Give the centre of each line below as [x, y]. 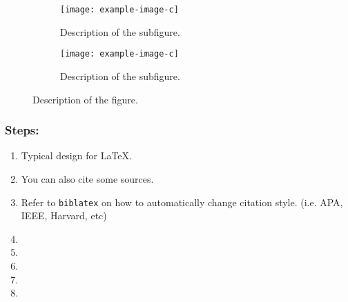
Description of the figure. [85, 99]
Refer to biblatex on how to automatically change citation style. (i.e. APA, [182, 202]
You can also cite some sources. [87, 178]
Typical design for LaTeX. [76, 155]
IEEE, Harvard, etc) [64, 215]
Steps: [22, 130]
